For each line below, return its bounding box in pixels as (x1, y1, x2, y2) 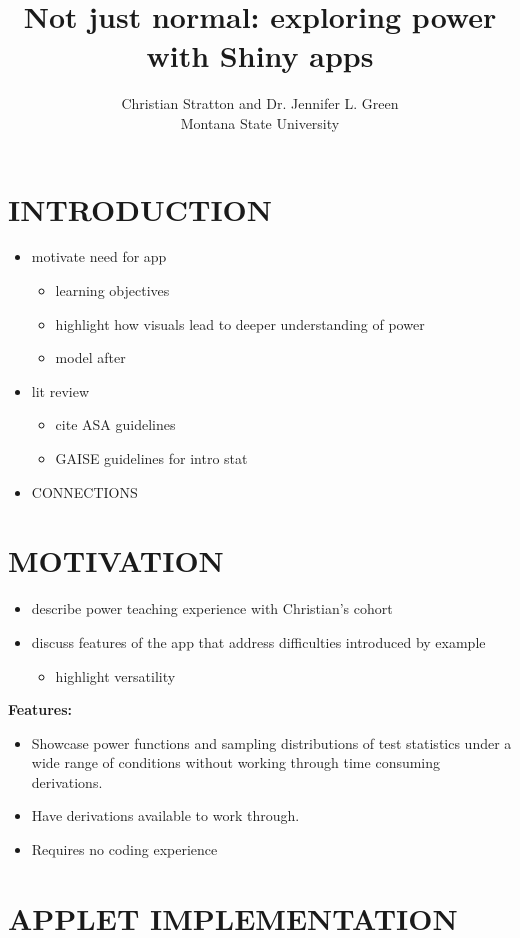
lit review (31, 380, 90, 401)
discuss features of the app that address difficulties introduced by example (31, 631, 486, 652)
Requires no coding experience (31, 839, 218, 860)
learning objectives (55, 280, 170, 301)
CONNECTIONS (31, 481, 138, 502)
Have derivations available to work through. (31, 805, 300, 826)
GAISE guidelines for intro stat (55, 448, 248, 468)
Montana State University (180, 112, 340, 133)
